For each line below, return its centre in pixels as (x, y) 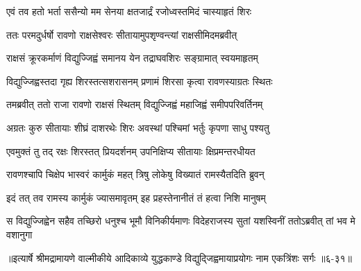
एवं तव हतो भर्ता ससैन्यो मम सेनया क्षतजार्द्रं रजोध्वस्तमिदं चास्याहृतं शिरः (129, 11)
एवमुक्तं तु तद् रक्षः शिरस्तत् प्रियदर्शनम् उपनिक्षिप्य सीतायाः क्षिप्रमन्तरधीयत (131, 151)
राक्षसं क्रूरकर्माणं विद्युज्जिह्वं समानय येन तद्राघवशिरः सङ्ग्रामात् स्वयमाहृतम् (132, 58)
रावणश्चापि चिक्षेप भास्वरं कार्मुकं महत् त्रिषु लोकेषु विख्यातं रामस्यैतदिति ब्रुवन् (135, 174)
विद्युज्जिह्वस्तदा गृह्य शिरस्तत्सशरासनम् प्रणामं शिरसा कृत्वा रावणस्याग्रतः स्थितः (140, 81)
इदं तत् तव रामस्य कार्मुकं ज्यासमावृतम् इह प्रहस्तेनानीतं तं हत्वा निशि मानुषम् (136, 197)
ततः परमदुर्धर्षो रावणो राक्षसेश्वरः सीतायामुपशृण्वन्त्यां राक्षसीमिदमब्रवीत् (122, 34)
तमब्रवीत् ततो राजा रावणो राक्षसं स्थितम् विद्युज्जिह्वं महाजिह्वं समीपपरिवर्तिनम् (135, 104)
